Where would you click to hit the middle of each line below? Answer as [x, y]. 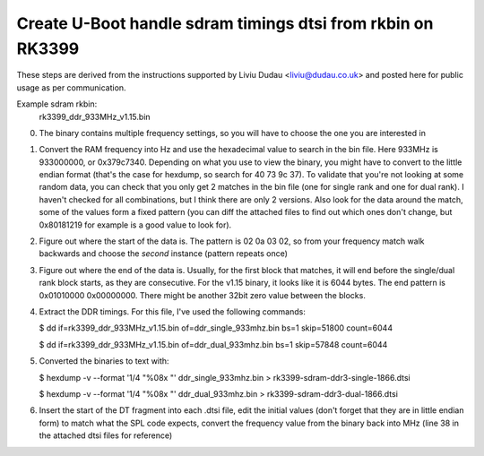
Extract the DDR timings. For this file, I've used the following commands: [173, 311]
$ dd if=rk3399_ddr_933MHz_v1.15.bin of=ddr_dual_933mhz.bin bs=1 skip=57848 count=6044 [213, 344]
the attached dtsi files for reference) [106, 435]
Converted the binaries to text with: [104, 361]
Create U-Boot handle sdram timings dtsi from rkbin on [225, 23]
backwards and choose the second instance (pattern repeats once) [164, 254]
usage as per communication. [71, 87]
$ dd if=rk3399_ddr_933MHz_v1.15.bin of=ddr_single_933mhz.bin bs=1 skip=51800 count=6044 [216, 328]
